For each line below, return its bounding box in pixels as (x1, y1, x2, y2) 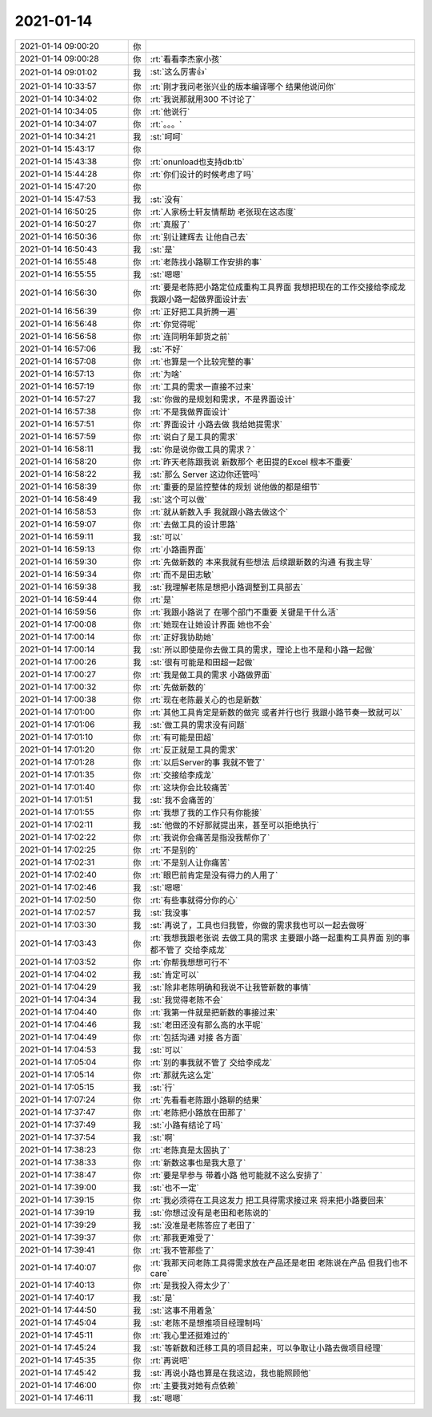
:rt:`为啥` (150, 369, 182, 380)
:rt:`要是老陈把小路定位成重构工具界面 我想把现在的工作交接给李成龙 (150, 281, 406, 293)
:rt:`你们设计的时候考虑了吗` (150, 168, 254, 180)
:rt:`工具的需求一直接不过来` (150, 381, 254, 392)
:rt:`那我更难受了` (150, 1232, 214, 1243)
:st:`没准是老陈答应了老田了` (150, 1219, 255, 1230)
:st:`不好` (150, 343, 183, 354)
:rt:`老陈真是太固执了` (150, 1144, 230, 1156)
